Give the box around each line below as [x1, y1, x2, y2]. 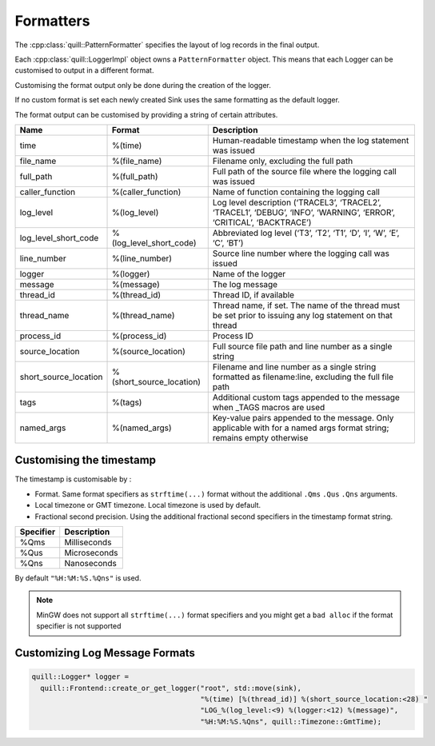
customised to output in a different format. [14, 66, 154, 75]
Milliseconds [64, 537, 112, 548]
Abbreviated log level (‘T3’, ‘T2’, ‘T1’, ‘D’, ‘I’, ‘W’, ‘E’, [212, 227, 400, 238]
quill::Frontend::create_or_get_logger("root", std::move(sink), [40, 684, 302, 692]
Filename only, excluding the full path [212, 155, 353, 166]
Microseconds [64, 547, 118, 558]
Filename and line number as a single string [212, 361, 377, 372]
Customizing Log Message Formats [14, 646, 196, 660]
